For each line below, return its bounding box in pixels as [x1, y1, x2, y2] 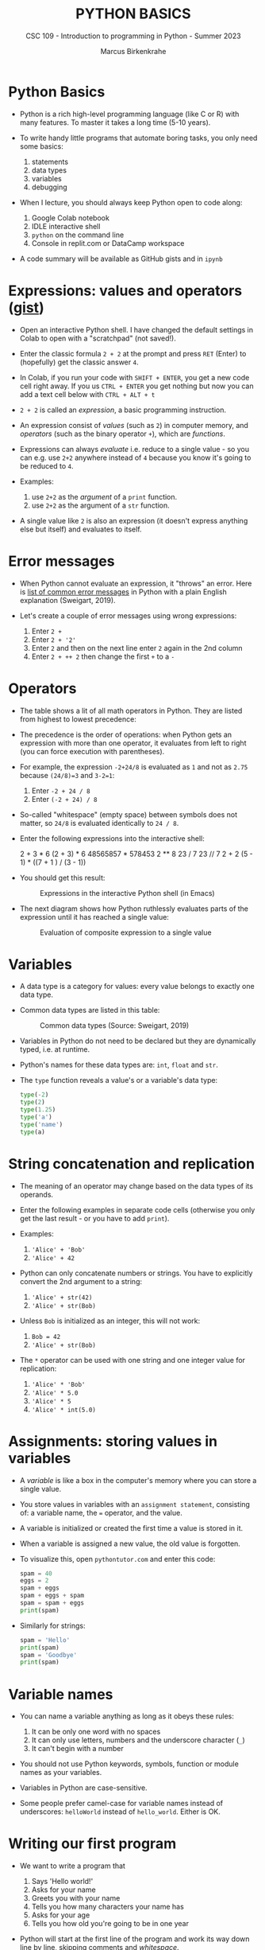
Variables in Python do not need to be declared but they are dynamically [19, 1036, 256, 1046]
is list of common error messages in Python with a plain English [19, 586, 228, 597]
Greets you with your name [31, 1894, 121, 1903]
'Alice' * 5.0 [31, 1389, 79, 1397]
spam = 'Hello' [19, 1636, 71, 1644]
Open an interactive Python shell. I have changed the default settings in [19, 325, 254, 334]
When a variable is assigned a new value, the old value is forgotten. [19, 1539, 240, 1548]
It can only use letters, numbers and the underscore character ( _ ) [31, 1735, 246, 1745]
